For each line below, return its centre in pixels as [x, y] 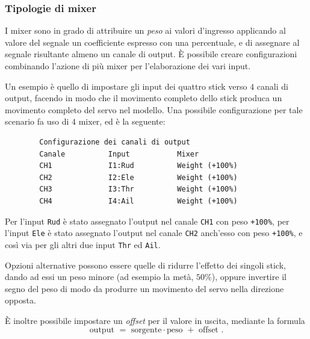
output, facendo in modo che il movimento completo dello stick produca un [144, 98]
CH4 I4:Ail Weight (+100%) [138, 201]
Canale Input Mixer [119, 154]
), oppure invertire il [249, 277]
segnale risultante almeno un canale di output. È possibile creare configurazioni [151, 54]
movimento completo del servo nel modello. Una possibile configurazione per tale [154, 109]
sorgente [146, 330]
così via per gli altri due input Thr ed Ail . [83, 244]
